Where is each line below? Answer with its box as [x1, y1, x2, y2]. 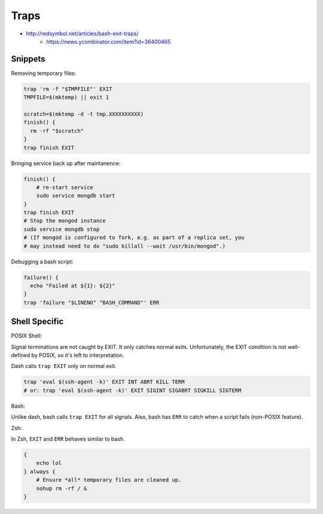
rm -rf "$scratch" [30, 127, 84, 134]
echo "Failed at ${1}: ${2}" [30, 282, 116, 290]
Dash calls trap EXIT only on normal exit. [11, 363, 117, 370]
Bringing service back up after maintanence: [11, 159, 121, 167]
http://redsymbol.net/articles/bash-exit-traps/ [26, 30, 139, 37]
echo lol [36, 460, 62, 467]
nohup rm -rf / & [36, 485, 87, 492]
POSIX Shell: [11, 332, 42, 339]
